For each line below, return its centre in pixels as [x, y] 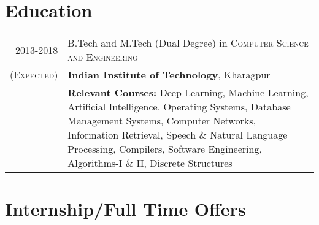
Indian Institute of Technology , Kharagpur [169, 75]
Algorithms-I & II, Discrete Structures [150, 163]
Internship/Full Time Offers [125, 209]
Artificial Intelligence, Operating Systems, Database [179, 107]
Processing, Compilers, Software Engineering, [165, 149]
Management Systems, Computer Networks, [162, 121]
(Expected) [34, 75]
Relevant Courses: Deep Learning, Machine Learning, [188, 93]
